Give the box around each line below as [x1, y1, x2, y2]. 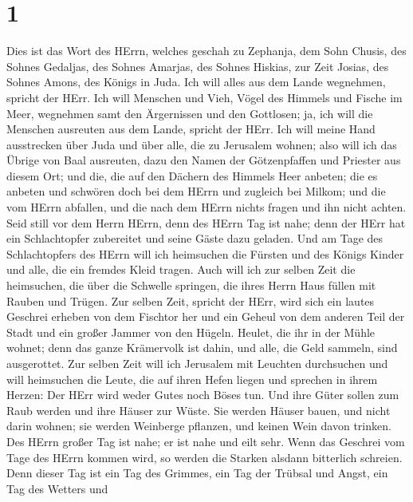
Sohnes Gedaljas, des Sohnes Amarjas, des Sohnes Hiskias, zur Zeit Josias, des [6, 57, 389, 74]
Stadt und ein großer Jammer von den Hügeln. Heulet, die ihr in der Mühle [6, 323, 376, 340]
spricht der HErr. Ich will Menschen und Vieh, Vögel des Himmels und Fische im [6, 89, 403, 105]
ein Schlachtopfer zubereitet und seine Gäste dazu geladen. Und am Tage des [6, 230, 383, 247]
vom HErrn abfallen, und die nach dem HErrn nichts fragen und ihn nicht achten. [6, 199, 407, 215]
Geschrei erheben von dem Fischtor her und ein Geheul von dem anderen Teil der [6, 308, 405, 325]
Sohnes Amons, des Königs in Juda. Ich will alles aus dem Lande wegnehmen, [6, 73, 386, 90]
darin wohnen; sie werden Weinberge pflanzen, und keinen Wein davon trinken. [6, 417, 391, 434]
